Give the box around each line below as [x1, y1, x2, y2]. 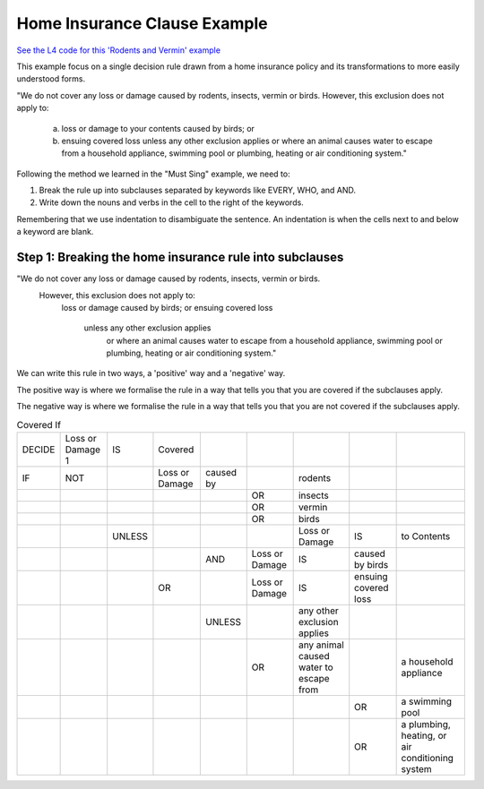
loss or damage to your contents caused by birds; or [61, 123, 255, 133]
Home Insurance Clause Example [16, 13, 268, 33]
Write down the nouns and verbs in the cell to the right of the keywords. [39, 197, 304, 208]
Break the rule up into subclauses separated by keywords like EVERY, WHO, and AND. [39, 184, 357, 196]
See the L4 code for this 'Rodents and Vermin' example [16, 45, 221, 56]
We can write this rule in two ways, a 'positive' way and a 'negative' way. [16, 368, 286, 379]
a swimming [401, 695, 453, 708]
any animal [298, 639, 344, 651]
